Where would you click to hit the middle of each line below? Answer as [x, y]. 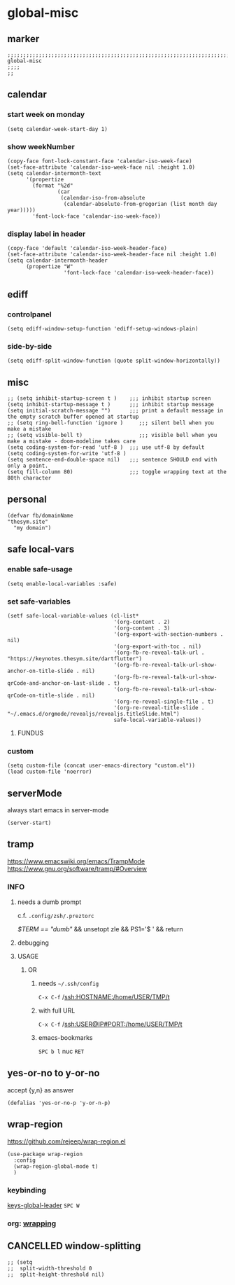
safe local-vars [41, 549]
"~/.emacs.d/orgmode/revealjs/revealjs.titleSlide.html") [93, 714]
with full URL [57, 1010]
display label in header [47, 234]
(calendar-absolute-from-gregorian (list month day [140, 204]
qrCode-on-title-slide [40, 695]
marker [23, 39]
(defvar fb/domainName [40, 515]
